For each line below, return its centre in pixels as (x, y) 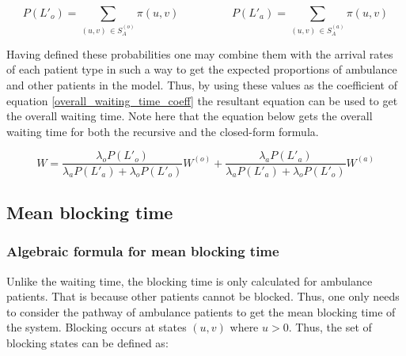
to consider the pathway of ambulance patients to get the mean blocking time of (201, 311)
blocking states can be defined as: (87, 342)
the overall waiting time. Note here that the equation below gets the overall (190, 116)
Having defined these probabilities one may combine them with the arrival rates (200, 53)
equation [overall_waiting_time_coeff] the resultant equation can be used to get (202, 100)
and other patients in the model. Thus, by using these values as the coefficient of (202, 85)
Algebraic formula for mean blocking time (143, 251)
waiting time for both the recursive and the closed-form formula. (163, 131)
